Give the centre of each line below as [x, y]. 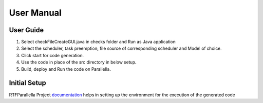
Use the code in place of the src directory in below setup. [79, 62]
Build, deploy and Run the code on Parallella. [66, 69]
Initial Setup [28, 83]
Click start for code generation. [52, 55]
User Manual [35, 13]
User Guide [26, 30]
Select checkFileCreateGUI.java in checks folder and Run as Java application [98, 42]
